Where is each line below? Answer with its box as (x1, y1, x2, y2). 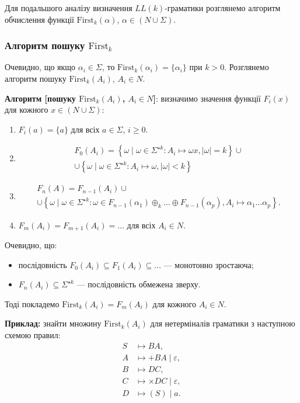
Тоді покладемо (5, 297, 60, 310)
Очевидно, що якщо (5, 61, 76, 73)
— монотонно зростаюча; (163, 258, 254, 270)
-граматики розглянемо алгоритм (165, 2, 281, 13)
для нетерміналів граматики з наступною (150, 317, 295, 329)
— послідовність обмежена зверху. (76, 278, 201, 290)
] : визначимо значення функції (153, 92, 261, 104)
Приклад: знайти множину (5, 317, 102, 329)
